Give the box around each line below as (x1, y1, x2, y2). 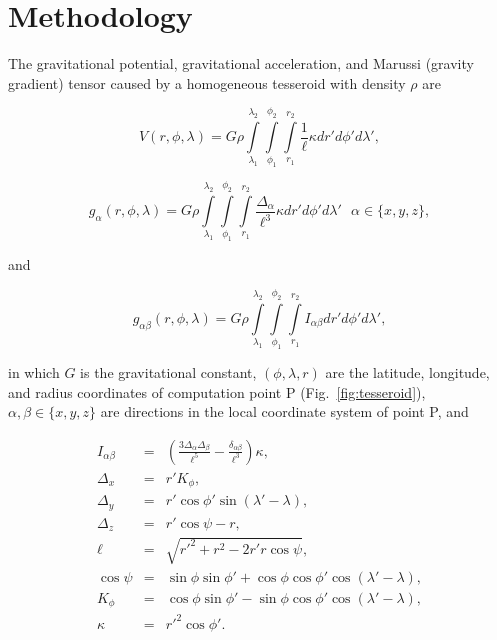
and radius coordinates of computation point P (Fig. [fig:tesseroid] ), (8, 381, 426, 402)
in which (8, 362, 60, 382)
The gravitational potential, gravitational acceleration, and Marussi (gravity (8, 53, 474, 74)
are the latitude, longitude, (325, 362, 490, 382)
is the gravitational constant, (80, 362, 257, 382)
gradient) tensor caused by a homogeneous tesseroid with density (8, 72, 406, 93)
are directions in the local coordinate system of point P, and (100, 401, 469, 422)
